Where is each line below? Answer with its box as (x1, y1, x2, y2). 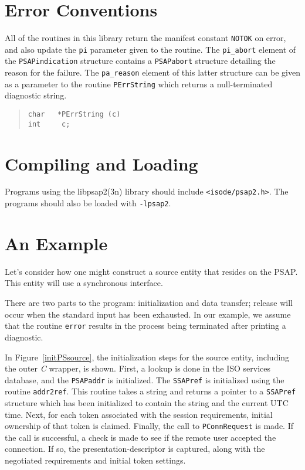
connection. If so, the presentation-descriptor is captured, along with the (5, 442, 265, 455)
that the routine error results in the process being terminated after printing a (5, 319, 286, 332)
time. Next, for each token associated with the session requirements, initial (5, 408, 273, 420)
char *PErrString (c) (28, 110, 121, 118)
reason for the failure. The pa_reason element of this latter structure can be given (5, 66, 300, 79)
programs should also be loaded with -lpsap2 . (5, 197, 171, 209)
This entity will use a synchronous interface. (5, 277, 163, 289)
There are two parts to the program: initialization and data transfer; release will (5, 297, 293, 309)
